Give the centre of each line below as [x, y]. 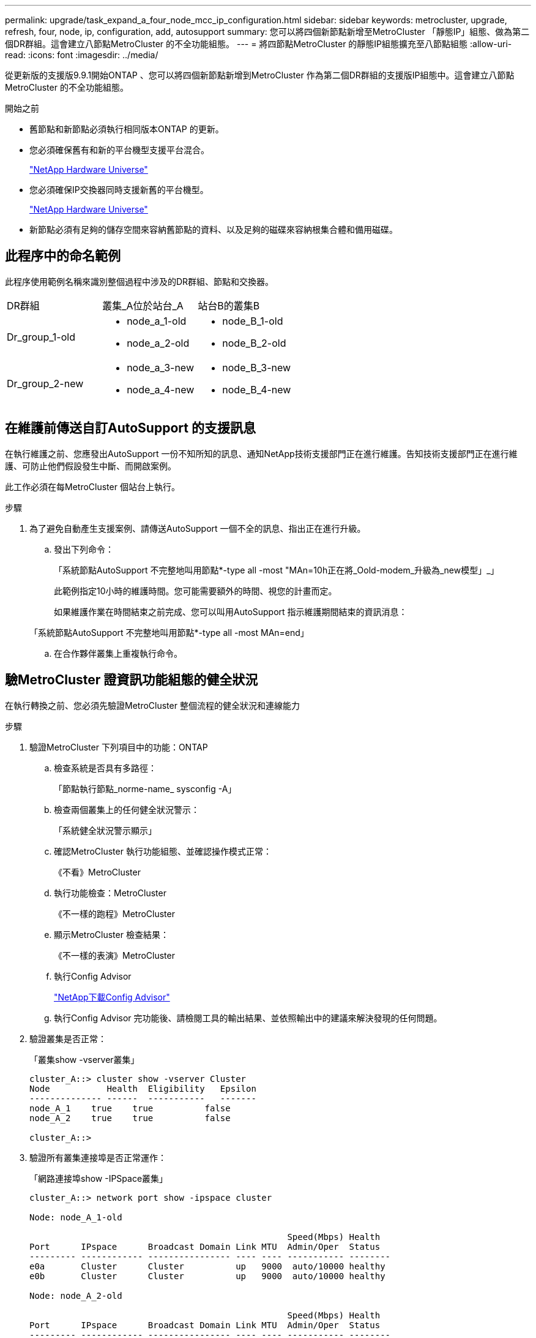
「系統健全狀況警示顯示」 [105, 830]
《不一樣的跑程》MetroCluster [114, 913]
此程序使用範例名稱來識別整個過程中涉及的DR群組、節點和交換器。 [140, 281]
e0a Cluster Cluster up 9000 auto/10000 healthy [207, 1266]
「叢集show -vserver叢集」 [84, 1059]
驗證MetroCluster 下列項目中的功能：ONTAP [119, 747]
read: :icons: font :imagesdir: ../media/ [82, 55]
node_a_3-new [160, 367]
